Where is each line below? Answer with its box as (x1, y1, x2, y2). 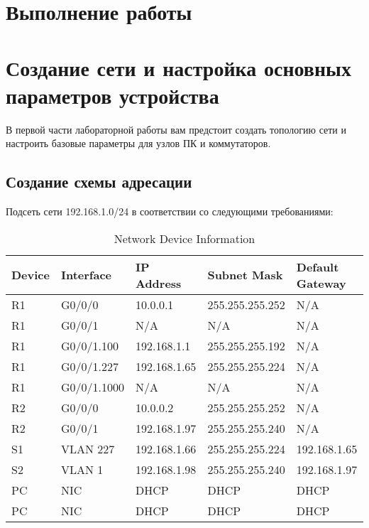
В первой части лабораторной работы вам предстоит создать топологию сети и (6, 122, 347, 136)
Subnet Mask (207, 266, 283, 284)
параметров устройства (6, 80, 219, 109)
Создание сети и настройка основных (6, 53, 351, 82)
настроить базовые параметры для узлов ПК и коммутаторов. (6, 136, 271, 151)
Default (296, 258, 339, 275)
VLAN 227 (60, 440, 115, 457)
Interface (60, 266, 111, 284)
